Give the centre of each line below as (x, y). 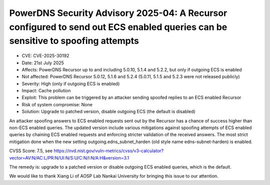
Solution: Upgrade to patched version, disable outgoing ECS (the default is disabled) (109, 112)
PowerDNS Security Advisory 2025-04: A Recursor (118, 13)
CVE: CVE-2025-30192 (45, 56)
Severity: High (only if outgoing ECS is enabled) (71, 84)
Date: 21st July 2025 (43, 63)
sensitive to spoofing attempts (74, 41)
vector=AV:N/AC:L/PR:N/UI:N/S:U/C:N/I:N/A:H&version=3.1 (69, 158)
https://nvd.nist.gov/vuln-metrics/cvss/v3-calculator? (108, 151)
